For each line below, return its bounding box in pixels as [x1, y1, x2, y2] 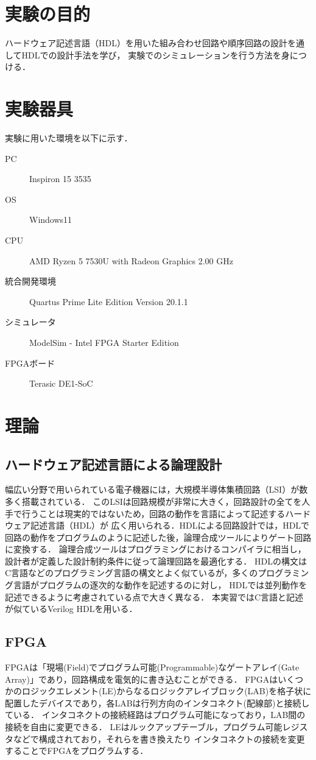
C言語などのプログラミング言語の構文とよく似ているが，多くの [5, 566, 258, 579]
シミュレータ [5, 315, 56, 328]
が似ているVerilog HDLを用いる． [5, 602, 138, 615]
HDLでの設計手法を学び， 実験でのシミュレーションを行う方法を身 [21, 48, 290, 61]
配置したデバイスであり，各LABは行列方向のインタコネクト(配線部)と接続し [5, 696, 310, 709]
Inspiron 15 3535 [29, 172, 91, 185]
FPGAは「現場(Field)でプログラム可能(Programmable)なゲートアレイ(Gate [5, 661, 300, 674]
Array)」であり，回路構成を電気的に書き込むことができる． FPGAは [5, 672, 278, 685]
